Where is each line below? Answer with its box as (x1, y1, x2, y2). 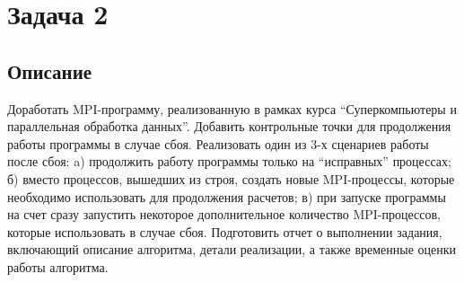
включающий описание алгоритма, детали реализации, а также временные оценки (7, 240, 457, 259)
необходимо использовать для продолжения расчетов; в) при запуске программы (7, 187, 446, 206)
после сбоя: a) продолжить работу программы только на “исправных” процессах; (7, 152, 451, 171)
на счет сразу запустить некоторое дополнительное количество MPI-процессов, (7, 205, 442, 224)
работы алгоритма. (7, 257, 109, 276)
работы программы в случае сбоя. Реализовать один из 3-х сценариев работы (7, 134, 429, 153)
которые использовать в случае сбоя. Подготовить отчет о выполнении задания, (7, 222, 442, 241)
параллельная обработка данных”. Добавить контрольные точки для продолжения (7, 117, 451, 136)
